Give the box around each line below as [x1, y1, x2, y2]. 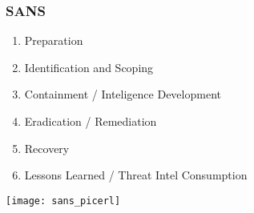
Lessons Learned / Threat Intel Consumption [24, 167, 248, 183]
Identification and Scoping [24, 58, 154, 75]
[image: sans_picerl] [6, 195, 121, 207]
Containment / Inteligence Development [24, 86, 221, 102]
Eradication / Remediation [24, 113, 157, 129]
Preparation [24, 32, 83, 49]
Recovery [24, 139, 70, 156]
